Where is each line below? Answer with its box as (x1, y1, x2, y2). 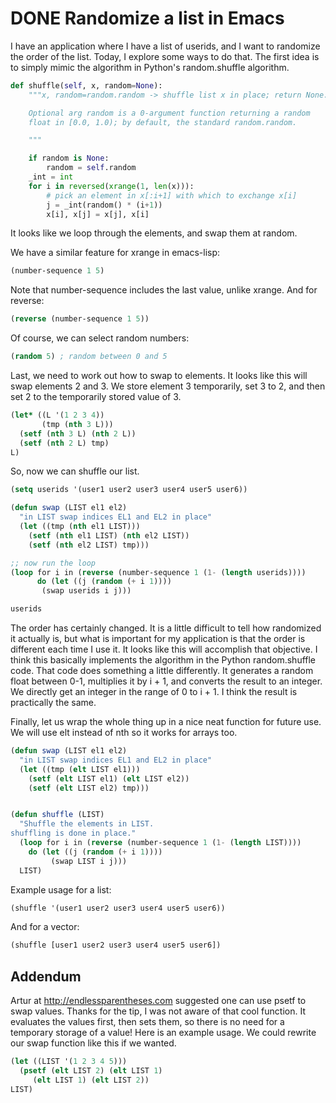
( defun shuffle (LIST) (10, 810, 105, 820)
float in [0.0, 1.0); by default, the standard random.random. (28, 117, 298, 127)
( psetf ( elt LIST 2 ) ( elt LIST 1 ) (19, 1066, 163, 1076)
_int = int (28, 172, 74, 182)
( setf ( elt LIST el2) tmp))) (28, 783, 150, 793)
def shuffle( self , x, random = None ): (10, 80, 163, 91)
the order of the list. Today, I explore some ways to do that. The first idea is (10, 50, 320, 62)
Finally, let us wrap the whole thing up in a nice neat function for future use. (10, 716, 322, 728)
